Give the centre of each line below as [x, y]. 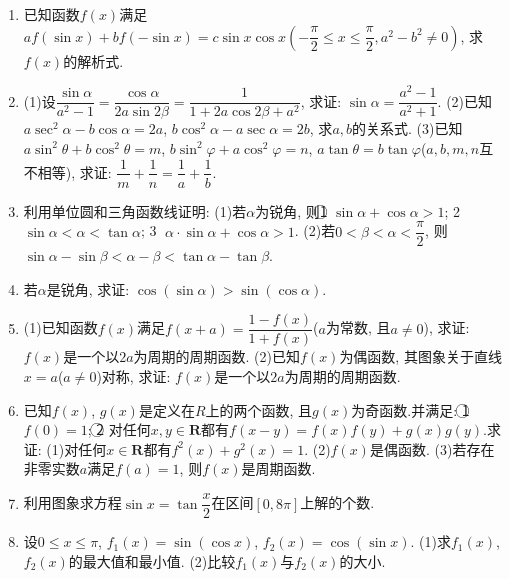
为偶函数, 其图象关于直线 [420, 356]
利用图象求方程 [72, 502]
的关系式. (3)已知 [407, 128]
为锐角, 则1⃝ [291, 210]
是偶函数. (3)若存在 [432, 448]
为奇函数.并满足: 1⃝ [410, 409]
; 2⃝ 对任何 [119, 429]
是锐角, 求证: [88, 288]
